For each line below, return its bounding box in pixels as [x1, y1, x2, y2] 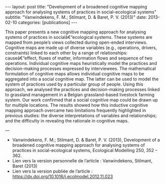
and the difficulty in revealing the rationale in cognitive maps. [5, 118, 129, 123]
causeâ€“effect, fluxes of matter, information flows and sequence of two [5, 55, 153, 61]
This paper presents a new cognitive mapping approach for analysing [5, 29, 146, 35]
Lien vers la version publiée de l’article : [12, 168, 93, 174]
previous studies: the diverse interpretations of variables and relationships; [5, 113, 157, 119]
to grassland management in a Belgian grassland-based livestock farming [5, 92, 155, 97]
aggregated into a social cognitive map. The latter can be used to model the [5, 76, 159, 82]
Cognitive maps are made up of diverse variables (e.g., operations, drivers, [5, 45, 157, 50]
